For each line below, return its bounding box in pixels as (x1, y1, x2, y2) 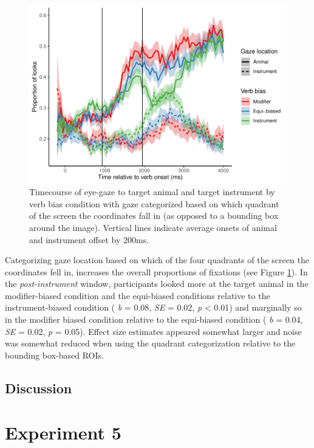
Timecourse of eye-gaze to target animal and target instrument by (29, 185, 275, 198)
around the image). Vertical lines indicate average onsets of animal (29, 221, 277, 233)
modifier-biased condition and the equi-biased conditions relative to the (5, 289, 270, 302)
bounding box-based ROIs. (5, 348, 104, 361)
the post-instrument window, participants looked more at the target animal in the (5, 277, 309, 290)
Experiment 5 (5, 420, 121, 445)
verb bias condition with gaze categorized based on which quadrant (29, 197, 279, 210)
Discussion (5, 378, 72, 397)
